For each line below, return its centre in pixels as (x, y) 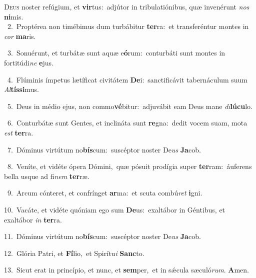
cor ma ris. (20, 36)
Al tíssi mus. (21, 89)
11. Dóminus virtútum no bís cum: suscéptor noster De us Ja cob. (102, 236)
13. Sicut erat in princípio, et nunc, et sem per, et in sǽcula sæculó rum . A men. (126, 270)
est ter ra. (19, 132)
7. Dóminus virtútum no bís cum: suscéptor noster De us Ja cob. (104, 149)
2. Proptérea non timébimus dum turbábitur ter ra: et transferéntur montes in (128, 26)
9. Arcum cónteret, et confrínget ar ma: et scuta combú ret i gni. (105, 193)
